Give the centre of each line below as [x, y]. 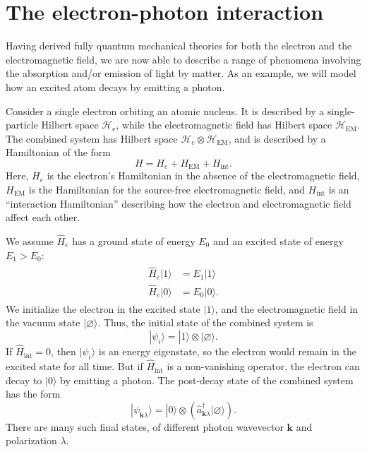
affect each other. [43, 217]
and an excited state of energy [278, 240]
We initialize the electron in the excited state [103, 308]
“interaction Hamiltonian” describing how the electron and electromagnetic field [179, 203]
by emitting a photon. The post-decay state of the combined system [207, 380]
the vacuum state [43, 322]
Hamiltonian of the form [59, 152]
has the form [33, 394]
